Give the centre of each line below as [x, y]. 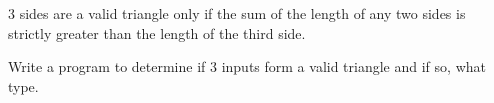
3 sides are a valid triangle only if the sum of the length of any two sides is [237, 13]
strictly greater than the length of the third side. [157, 32]
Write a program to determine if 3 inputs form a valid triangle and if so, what [247, 66]
